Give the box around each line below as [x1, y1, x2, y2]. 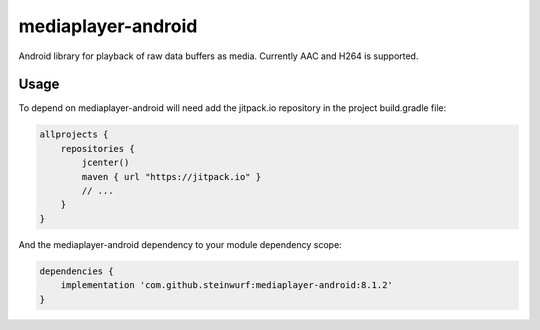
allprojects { [39, 129, 109, 140]
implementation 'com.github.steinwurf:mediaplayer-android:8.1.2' [60, 280, 394, 291]
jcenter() [81, 157, 130, 169]
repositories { [60, 143, 135, 154]
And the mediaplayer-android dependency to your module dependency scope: [18, 238, 342, 250]
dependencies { [39, 265, 114, 277]
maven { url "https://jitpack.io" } [81, 171, 262, 182]
